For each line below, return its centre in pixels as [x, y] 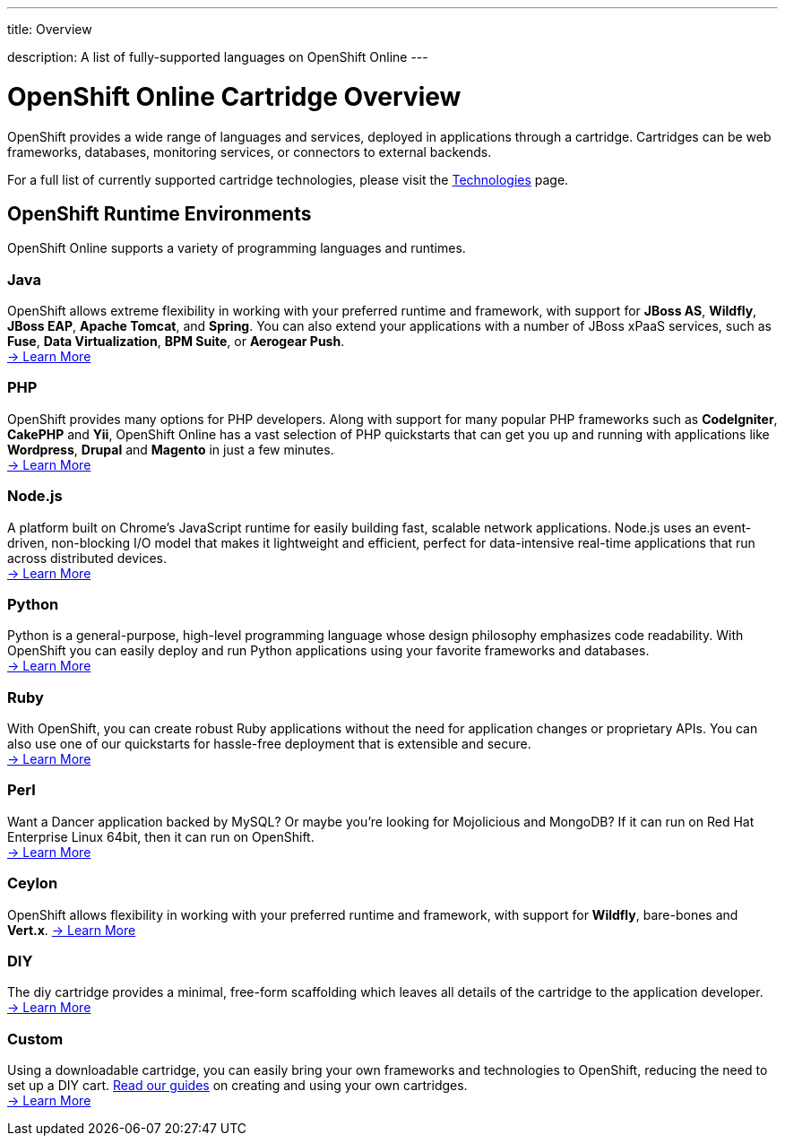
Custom [35, 1039]
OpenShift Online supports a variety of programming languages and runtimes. [237, 248]
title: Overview [50, 29]
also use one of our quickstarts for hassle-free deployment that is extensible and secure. [269, 744]
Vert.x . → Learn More [72, 930]
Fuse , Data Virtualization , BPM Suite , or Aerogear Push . [176, 342]
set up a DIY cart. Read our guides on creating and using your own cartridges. [237, 1086]
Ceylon [33, 883]
